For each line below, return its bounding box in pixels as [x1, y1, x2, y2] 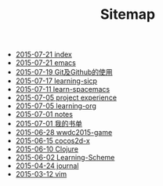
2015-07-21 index [15, 49, 72, 60]
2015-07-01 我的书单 [15, 119, 82, 129]
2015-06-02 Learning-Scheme [15, 153, 115, 162]
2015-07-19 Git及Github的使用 [15, 67, 113, 77]
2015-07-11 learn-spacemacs [15, 85, 110, 94]
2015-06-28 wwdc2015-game [15, 128, 113, 137]
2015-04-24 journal [15, 161, 79, 170]
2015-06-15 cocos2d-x [15, 136, 90, 146]
